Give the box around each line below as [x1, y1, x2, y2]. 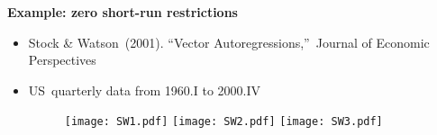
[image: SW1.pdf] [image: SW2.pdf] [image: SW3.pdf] [64, 115, 383, 129]
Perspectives [28, 50, 96, 69]
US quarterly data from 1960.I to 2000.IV [28, 80, 260, 99]
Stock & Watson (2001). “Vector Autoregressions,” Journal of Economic [28, 32, 430, 51]
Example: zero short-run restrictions [7, 3, 238, 21]
